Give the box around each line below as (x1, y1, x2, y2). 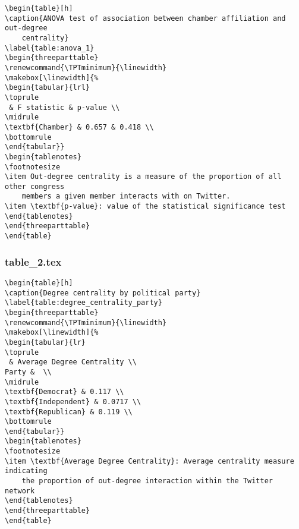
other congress (5, 182, 65, 191)
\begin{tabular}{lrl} (5, 83, 90, 92)
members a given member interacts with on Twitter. (21, 192, 231, 201)
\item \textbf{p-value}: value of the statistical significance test (5, 202, 286, 211)
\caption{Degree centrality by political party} (5, 288, 201, 297)
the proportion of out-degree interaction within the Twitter (21, 477, 273, 486)
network (5, 486, 35, 495)
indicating (5, 467, 48, 476)
